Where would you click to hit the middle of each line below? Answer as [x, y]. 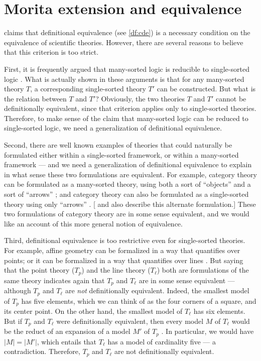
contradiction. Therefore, [42, 351]
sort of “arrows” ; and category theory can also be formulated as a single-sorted [126, 194]
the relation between [35, 98]
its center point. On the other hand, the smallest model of [93, 311]
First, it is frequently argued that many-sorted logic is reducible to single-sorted [127, 69]
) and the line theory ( [116, 270]
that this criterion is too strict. [51, 52]
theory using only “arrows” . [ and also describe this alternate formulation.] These [130, 204]
